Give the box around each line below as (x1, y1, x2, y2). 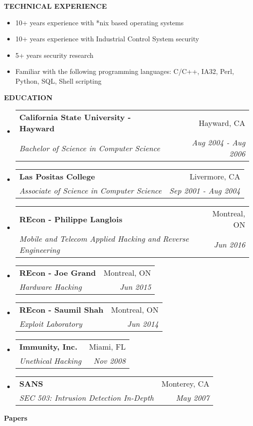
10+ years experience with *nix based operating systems (15, 17, 184, 27)
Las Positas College (19, 171, 95, 182)
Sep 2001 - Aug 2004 (169, 185, 240, 196)
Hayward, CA (199, 117, 245, 128)
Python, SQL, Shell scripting (15, 75, 102, 86)
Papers (4, 413, 28, 423)
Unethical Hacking (19, 355, 82, 367)
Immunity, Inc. (19, 341, 77, 353)
